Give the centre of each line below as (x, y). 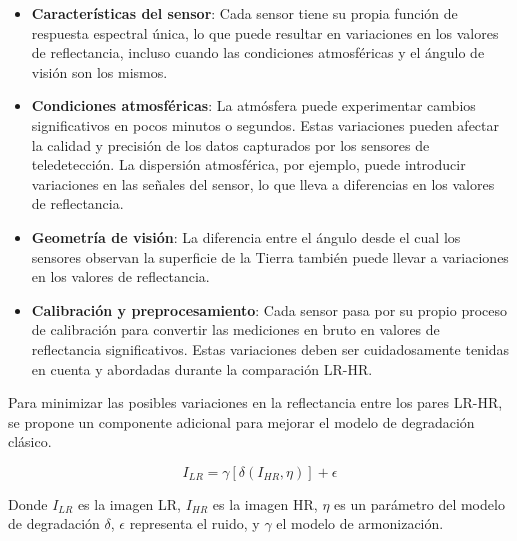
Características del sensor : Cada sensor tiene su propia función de (244, 13)
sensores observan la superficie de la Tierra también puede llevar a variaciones (270, 256)
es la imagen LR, (129, 503)
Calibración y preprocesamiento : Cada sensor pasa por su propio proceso (269, 309)
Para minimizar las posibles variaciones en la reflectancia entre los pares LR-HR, (255, 402)
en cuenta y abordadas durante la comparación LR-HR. (202, 368)
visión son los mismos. (99, 71)
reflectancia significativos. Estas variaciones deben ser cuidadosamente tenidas (270, 348)
